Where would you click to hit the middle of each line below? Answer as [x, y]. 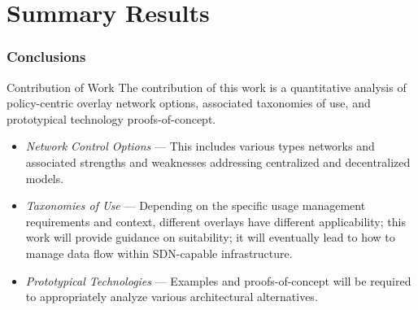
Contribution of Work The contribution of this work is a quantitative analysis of [207, 87]
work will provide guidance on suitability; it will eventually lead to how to [210, 237]
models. [45, 178]
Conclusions [46, 57]
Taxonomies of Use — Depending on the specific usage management [196, 205]
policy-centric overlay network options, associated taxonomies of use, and [189, 103]
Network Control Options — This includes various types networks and [200, 146]
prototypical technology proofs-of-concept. [111, 118]
